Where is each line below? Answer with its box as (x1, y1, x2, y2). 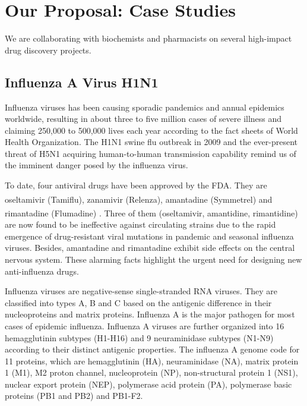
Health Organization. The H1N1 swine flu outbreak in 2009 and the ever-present (5, 136, 298, 148)
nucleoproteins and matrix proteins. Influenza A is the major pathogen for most (5, 308, 295, 320)
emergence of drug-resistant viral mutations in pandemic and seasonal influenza (5, 229, 294, 242)
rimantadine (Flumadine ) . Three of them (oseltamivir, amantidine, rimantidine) (5, 206, 298, 219)
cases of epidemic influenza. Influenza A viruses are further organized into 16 (5, 319, 284, 332)
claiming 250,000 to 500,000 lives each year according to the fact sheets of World (5, 124, 298, 136)
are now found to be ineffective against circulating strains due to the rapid (5, 218, 276, 231)
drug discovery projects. (5, 43, 91, 56)
